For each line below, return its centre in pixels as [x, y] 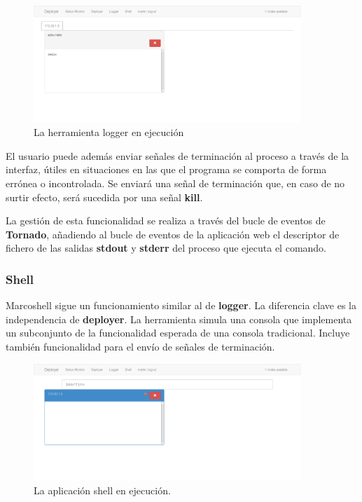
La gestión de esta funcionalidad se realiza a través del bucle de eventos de [166, 221]
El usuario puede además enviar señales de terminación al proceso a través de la [177, 155]
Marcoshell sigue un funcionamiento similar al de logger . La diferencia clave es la [181, 305]
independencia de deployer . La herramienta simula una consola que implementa [179, 319]
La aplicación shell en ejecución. [102, 490]
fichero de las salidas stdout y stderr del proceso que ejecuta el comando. [166, 248]
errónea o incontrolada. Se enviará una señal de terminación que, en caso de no [175, 183]
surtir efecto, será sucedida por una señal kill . [104, 197]
